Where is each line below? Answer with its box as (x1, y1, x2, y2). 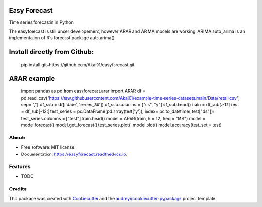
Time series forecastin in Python (9, 19, 74, 25)
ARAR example (9, 74, 55, 83)
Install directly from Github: (9, 48, 94, 56)
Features (9, 163, 31, 170)
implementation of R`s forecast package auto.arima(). (9, 35, 116, 41)
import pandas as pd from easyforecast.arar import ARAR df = (21, 88, 146, 94)
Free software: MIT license (21, 144, 75, 150)
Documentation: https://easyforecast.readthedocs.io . (21, 151, 128, 157)
